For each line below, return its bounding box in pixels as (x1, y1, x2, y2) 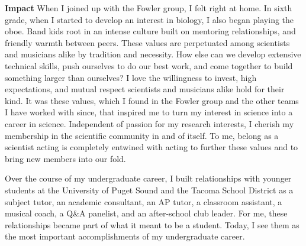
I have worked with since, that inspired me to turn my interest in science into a (5, 106, 293, 118)
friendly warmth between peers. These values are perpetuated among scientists (5, 36, 290, 48)
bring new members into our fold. (5, 152, 126, 164)
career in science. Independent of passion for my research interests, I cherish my (5, 117, 294, 130)
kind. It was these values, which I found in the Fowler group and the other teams (5, 94, 299, 106)
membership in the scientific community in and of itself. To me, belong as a (5, 129, 279, 141)
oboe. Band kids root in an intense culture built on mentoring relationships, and (5, 25, 296, 37)
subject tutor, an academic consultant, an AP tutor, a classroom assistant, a (5, 195, 282, 208)
